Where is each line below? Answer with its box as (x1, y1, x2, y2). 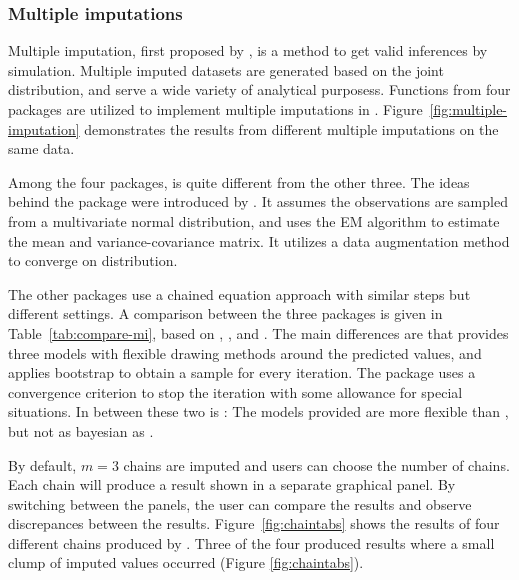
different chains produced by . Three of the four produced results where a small (8, 532, 495, 553)
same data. (8, 138, 75, 159)
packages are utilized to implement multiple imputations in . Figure (8, 99, 423, 119)
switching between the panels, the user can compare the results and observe (8, 493, 472, 514)
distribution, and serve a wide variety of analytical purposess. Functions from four (8, 79, 511, 100)
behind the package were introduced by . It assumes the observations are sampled (8, 191, 508, 212)
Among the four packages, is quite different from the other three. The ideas (8, 171, 470, 192)
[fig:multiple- (429, 99, 508, 119)
